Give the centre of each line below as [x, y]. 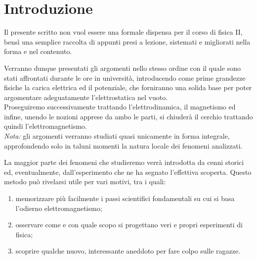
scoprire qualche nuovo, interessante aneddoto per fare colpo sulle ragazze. [128, 251]
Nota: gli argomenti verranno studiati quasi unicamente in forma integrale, [117, 136]
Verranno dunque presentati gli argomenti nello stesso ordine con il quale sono [122, 68]
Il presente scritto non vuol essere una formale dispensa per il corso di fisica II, [123, 32]
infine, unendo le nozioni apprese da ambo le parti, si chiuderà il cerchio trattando [128, 116]
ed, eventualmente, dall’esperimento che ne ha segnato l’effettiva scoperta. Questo [128, 172]
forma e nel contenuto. [38, 51]
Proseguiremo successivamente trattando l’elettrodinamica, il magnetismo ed [120, 107]
